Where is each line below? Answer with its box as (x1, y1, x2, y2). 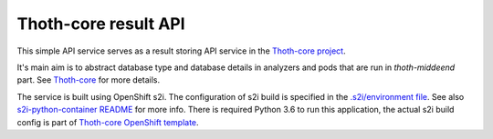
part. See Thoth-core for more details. (16, 74, 161, 85)
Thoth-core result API (16, 14, 186, 34)
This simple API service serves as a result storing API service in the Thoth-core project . (16, 45, 346, 56)
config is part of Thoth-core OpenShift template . (16, 116, 200, 127)
